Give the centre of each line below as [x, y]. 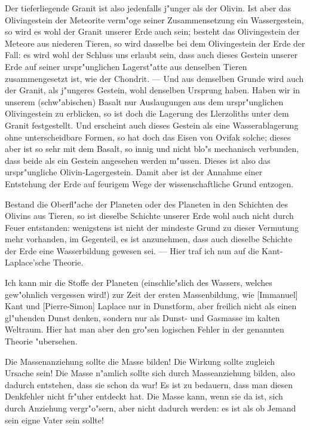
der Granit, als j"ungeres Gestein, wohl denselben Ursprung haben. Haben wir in [153, 90]
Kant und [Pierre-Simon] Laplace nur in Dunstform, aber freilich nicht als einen [151, 306]
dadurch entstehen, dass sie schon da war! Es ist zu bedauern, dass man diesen [149, 384]
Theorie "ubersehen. [41, 341]
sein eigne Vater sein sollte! [54, 420]
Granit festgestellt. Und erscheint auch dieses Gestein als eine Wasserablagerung [152, 125]
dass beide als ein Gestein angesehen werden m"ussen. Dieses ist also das [138, 160]
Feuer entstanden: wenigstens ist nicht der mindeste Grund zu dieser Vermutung [152, 227]
